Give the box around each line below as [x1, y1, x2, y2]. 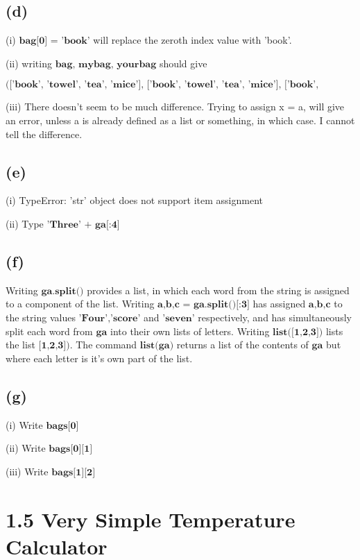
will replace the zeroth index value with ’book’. [93, 33, 292, 47]
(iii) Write [6, 464, 49, 478]
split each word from [6, 323, 93, 338]
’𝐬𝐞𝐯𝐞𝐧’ [162, 313, 195, 323]
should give [159, 56, 207, 70]
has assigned [252, 296, 306, 311]
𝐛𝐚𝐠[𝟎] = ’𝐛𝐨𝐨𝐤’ [19, 36, 90, 46]
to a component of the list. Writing [6, 296, 155, 311]
